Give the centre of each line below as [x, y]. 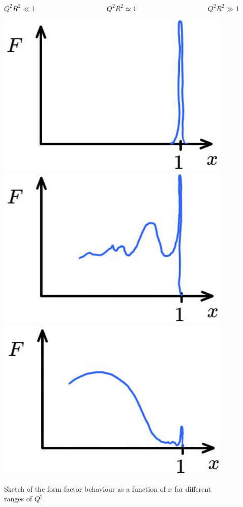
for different [193, 488]
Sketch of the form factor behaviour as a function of [85, 488]
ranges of [18, 499]
